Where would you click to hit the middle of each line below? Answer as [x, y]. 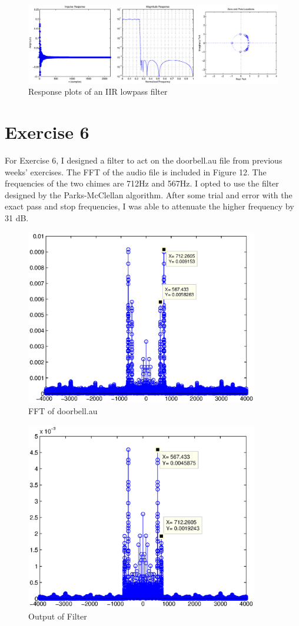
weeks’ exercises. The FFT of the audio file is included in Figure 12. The [136, 172]
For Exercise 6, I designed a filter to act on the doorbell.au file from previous [144, 160]
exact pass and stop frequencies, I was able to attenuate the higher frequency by [149, 206]
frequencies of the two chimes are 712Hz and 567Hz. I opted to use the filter [142, 183]
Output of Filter [58, 616]
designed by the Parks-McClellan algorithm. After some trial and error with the [149, 194]
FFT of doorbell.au [63, 411]
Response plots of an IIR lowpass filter [98, 91]
